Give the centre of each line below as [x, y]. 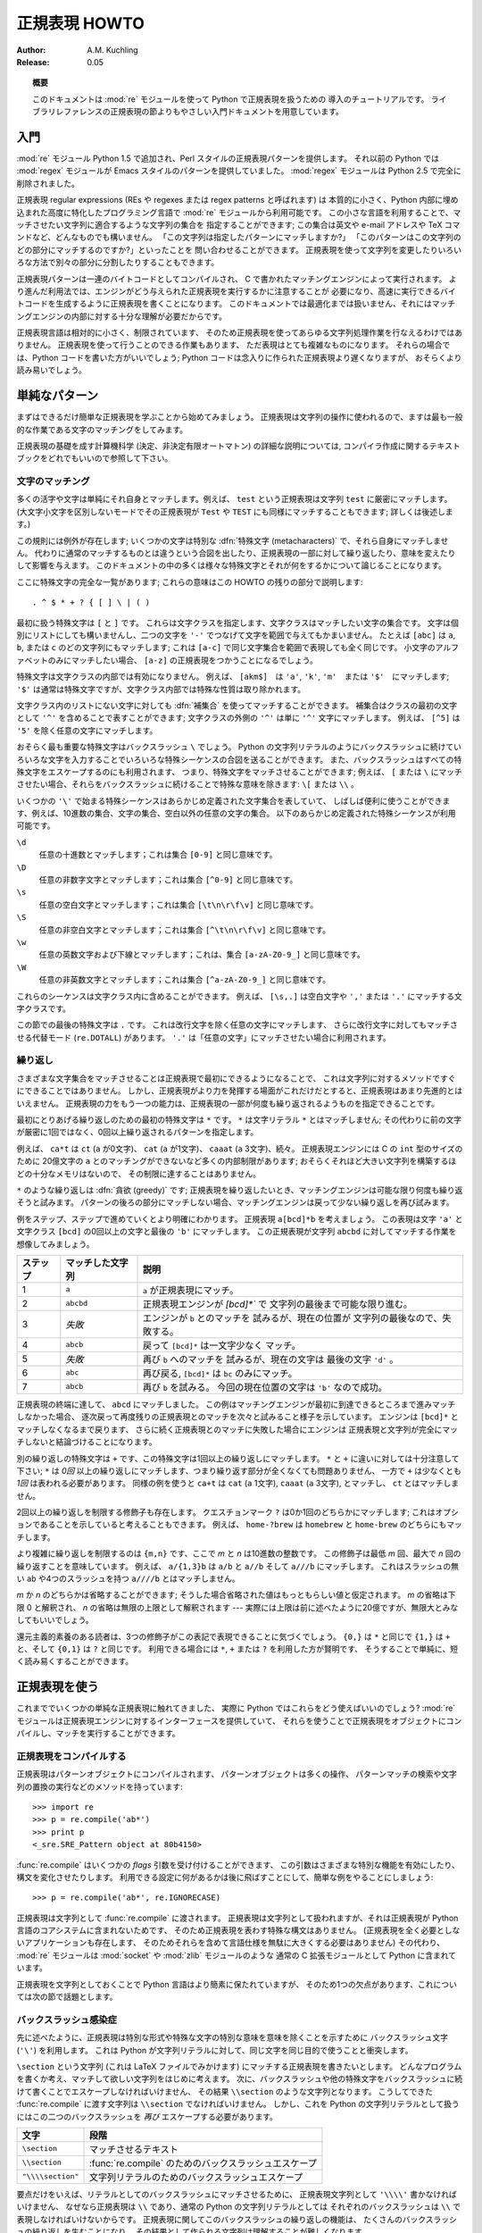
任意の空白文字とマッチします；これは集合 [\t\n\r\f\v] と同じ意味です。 [179, 904]
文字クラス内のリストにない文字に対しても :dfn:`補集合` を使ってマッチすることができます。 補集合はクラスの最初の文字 [237, 705]
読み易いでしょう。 [51, 370]
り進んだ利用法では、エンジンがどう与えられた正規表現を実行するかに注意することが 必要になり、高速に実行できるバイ [237, 291]
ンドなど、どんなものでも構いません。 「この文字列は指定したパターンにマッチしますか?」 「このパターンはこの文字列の [239, 238]
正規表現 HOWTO [80, 23]
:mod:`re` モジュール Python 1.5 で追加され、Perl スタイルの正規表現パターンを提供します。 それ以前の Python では [228, 159]
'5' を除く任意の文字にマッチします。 [87, 730]
